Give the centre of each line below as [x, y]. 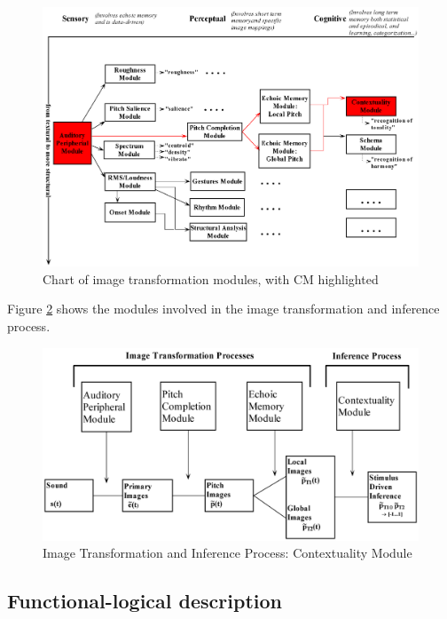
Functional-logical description [145, 601]
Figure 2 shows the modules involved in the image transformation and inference [223, 309]
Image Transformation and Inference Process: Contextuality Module [227, 553]
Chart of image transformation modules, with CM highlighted [211, 278]
